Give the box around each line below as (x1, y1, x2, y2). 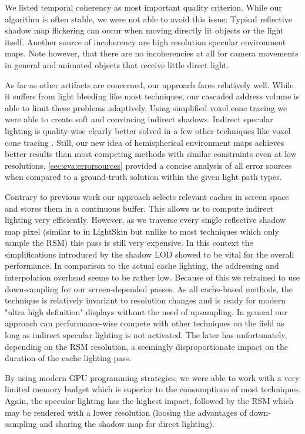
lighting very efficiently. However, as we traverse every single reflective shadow (5, 213, 286, 226)
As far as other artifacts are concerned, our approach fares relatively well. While (5, 78, 294, 91)
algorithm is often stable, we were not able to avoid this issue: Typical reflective (5, 12, 292, 25)
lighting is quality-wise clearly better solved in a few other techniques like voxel (5, 124, 291, 136)
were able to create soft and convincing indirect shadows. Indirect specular (5, 113, 273, 125)
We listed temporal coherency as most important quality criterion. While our (5, 1, 282, 13)
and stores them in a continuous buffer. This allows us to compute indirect (5, 202, 274, 214)
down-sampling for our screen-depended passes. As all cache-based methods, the (5, 282, 293, 295)
